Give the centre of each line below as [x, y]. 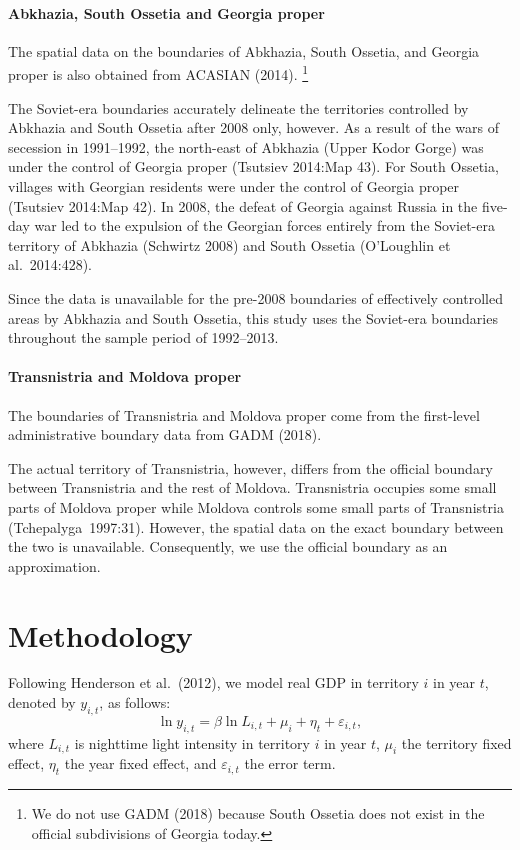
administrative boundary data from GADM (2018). [165, 434]
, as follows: [135, 702]
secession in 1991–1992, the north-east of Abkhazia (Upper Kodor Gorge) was [246, 146]
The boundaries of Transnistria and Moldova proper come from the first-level [244, 414]
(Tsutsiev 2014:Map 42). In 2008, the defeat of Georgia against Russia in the [243, 205]
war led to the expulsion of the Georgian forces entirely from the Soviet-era [264, 225]
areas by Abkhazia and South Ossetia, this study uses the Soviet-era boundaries [253, 317]
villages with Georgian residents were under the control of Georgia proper [234, 186]
